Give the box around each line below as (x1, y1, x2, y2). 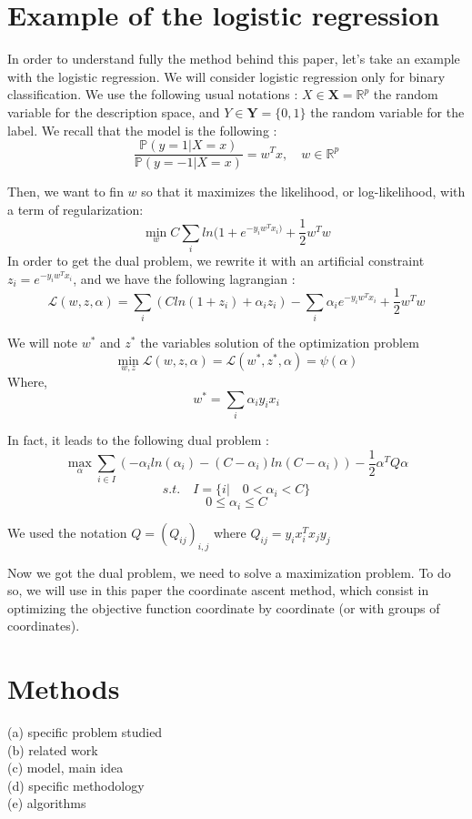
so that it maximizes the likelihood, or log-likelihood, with (141, 182, 466, 201)
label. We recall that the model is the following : (7, 120, 277, 139)
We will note (7, 333, 77, 352)
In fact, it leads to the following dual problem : (7, 430, 269, 449)
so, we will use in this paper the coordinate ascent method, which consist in (7, 581, 429, 600)
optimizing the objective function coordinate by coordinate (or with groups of (7, 598, 440, 617)
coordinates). (7, 616, 80, 635)
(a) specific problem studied (7, 723, 163, 742)
